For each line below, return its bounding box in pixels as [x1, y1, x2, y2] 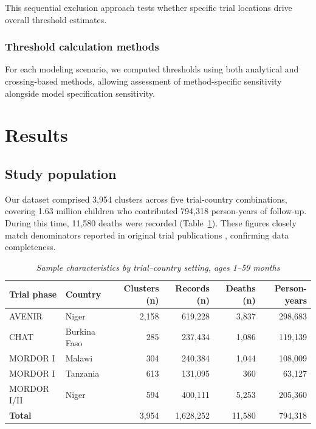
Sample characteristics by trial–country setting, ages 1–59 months [36, 260, 280, 273]
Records [175, 282, 210, 295]
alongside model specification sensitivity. [5, 86, 155, 99]
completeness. [5, 240, 56, 253]
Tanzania [65, 366, 100, 379]
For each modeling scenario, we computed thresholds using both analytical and [5, 63, 299, 75]
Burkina [65, 324, 95, 337]
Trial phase [9, 288, 57, 301]
